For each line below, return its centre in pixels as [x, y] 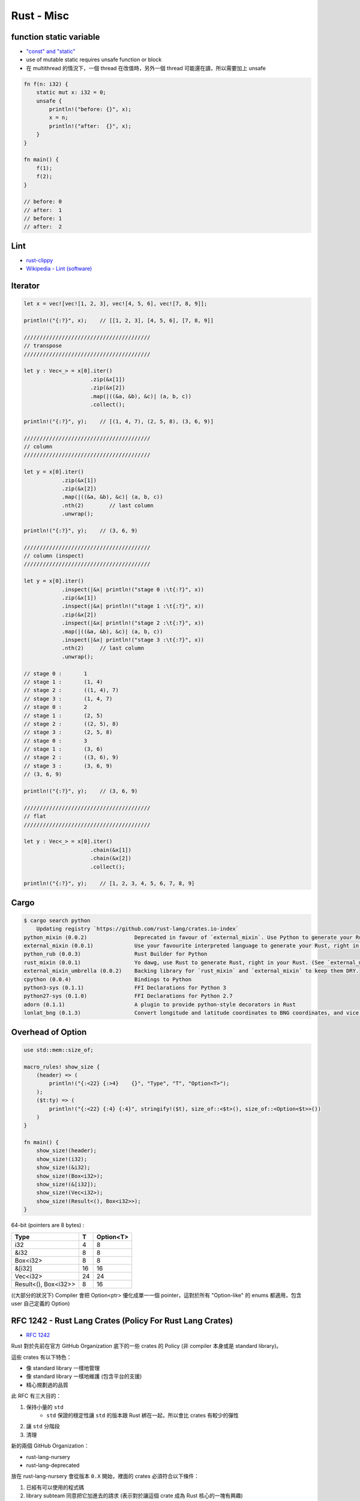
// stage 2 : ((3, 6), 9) [71, 757]
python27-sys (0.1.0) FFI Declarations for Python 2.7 [128, 996]
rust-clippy [40, 260]
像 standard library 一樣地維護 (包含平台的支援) [84, 1376]
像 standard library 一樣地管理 [63, 1368]
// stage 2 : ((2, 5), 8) [71, 724]
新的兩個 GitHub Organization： [50, 1446]
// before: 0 [43, 202]
